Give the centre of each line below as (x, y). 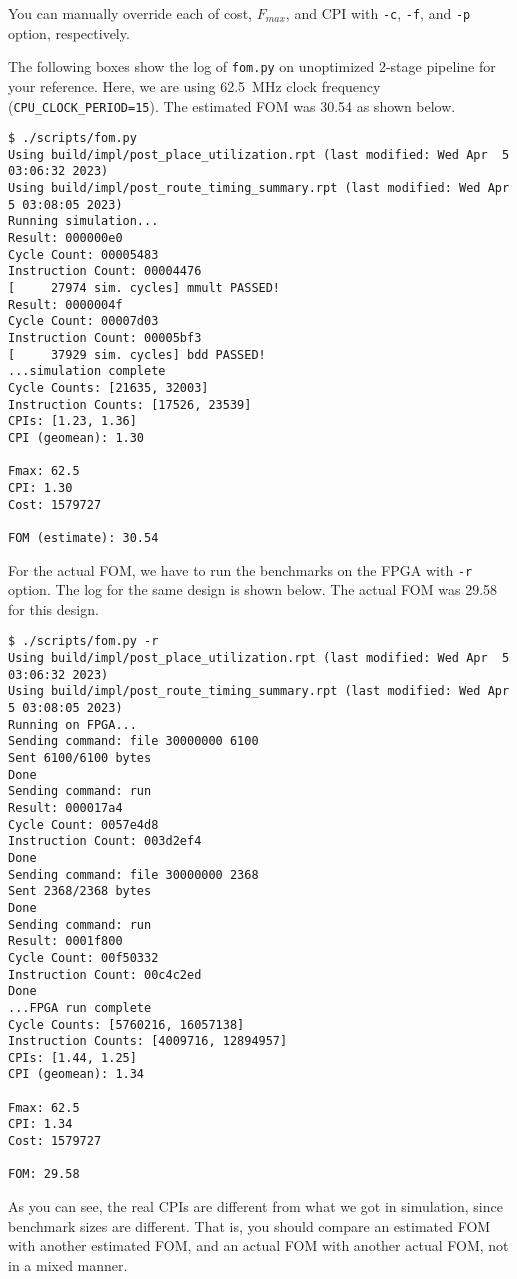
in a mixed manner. (68, 1264)
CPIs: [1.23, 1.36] (72, 421)
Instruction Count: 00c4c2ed (105, 974)
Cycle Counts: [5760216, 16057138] (126, 1024)
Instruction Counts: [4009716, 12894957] (148, 1041)
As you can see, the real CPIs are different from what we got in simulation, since (255, 1206)
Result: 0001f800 (65, 941)
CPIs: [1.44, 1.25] (72, 1057)
